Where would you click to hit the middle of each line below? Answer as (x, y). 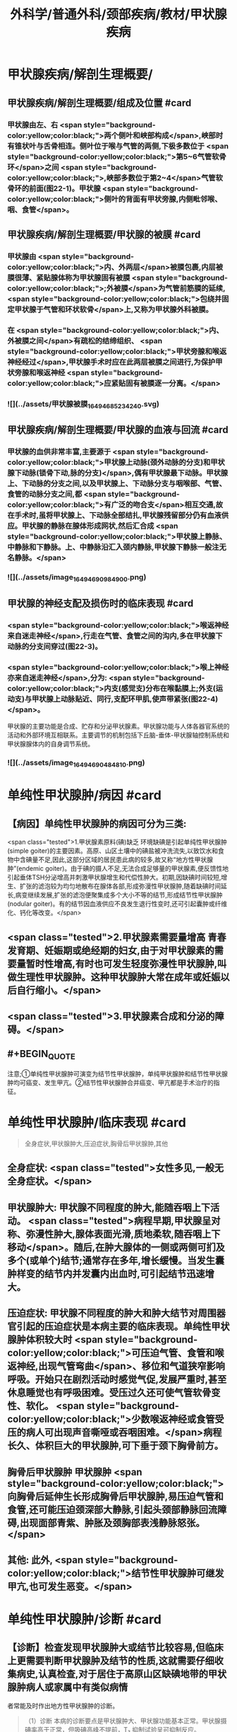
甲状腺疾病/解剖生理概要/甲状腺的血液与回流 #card (118, 430)
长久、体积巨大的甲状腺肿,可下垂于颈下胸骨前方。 (116, 1446)
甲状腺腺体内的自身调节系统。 (50, 744)
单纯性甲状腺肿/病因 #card (85, 795)
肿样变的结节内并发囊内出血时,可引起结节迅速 (107, 1274)
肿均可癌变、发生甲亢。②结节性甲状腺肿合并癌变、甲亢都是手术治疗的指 (114, 1083)
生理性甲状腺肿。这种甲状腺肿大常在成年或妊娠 (119, 977)
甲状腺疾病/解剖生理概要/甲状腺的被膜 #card (104, 234)
